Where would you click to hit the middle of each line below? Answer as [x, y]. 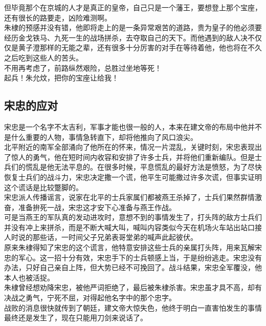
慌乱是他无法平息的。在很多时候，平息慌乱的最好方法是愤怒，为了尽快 [143, 167]
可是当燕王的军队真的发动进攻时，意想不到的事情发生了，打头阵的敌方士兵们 [133, 217]
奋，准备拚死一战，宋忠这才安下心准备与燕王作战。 [90, 207]
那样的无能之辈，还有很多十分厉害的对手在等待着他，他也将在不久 [151, 47]
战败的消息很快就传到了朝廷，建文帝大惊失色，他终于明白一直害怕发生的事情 [133, 307]
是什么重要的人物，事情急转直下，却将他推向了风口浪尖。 [101, 137]
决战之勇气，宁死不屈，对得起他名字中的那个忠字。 [90, 298]
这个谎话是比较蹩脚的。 [43, 187]
